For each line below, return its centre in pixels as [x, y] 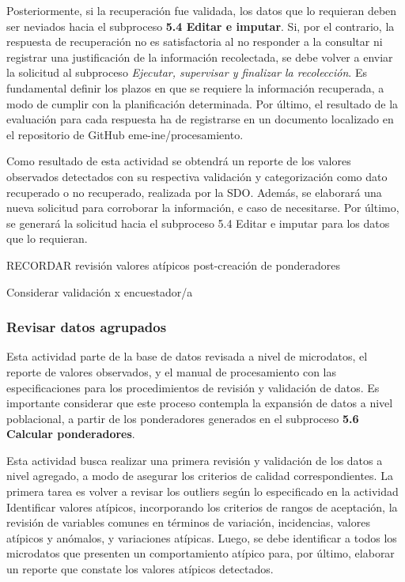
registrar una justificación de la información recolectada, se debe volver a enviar [200, 57]
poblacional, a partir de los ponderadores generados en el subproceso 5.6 [183, 418]
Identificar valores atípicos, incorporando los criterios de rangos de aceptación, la [202, 506]
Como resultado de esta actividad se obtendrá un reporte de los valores [179, 161]
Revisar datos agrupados [87, 327]
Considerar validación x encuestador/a [100, 291]
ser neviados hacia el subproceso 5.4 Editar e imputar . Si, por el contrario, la [201, 26]
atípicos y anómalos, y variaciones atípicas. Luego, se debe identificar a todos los [202, 537]
